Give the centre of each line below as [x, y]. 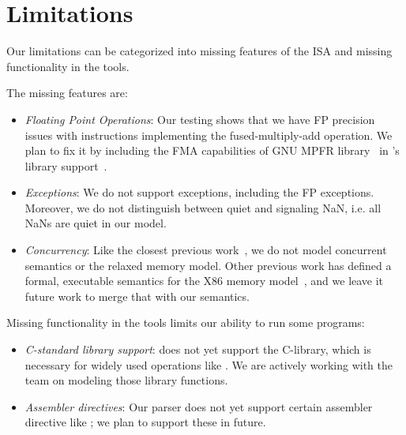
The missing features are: [67, 93]
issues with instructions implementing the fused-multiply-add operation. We [209, 135]
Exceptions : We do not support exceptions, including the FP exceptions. [199, 192]
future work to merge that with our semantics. [137, 296]
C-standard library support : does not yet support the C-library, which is [198, 349]
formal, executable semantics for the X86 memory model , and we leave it [204, 281]
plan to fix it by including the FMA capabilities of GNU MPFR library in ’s [212, 150]
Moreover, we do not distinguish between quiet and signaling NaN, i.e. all [203, 207]
